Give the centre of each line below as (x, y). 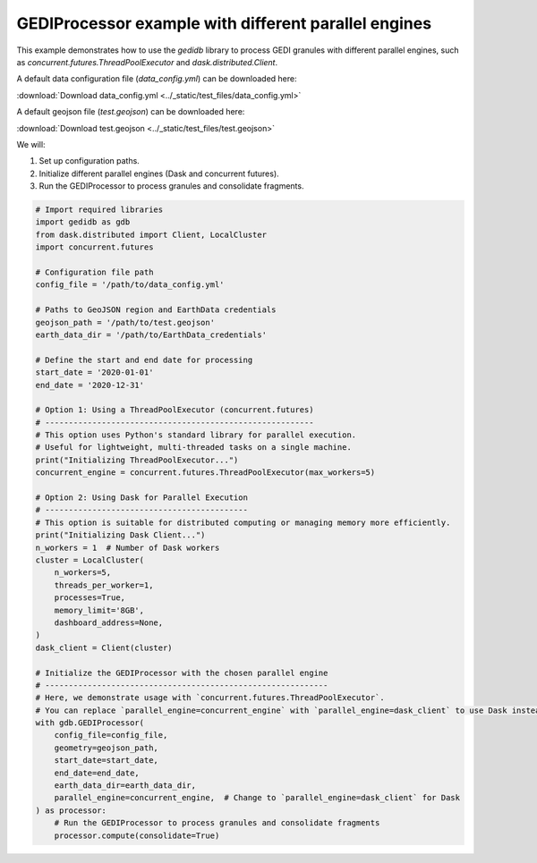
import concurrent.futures (94, 247)
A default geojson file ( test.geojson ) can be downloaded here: (131, 112)
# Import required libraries (99, 210)
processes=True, (89, 598)
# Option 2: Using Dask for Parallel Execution (141, 498)
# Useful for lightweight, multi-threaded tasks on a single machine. (194, 448)
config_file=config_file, (111, 735)
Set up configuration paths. (89, 161)
